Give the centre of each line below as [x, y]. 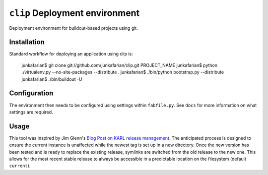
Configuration [31, 93]
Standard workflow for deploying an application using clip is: [71, 54]
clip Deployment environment [74, 13]
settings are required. [31, 112]
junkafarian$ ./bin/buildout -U [52, 79]
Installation [27, 42]
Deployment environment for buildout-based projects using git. [74, 28]
